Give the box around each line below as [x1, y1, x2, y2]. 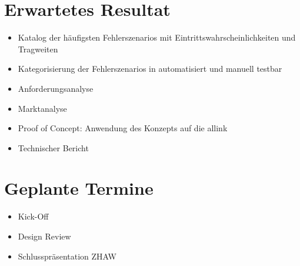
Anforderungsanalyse [18, 82, 94, 94]
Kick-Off [18, 210, 49, 222]
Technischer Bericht [18, 141, 89, 154]
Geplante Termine [4, 176, 154, 200]
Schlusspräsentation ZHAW [18, 250, 116, 262]
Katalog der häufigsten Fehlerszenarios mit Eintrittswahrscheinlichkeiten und [18, 31, 296, 44]
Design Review [18, 230, 71, 242]
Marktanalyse [18, 102, 67, 114]
